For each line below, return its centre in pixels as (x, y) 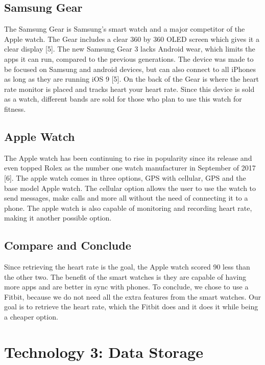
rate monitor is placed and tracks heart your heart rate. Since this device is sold (129, 89)
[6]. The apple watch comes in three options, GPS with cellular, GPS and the (125, 177)
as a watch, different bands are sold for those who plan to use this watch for (123, 99)
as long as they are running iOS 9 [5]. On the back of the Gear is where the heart (132, 79)
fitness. (15, 108)
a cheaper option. (31, 317)
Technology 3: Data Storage (104, 351)
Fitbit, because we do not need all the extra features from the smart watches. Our (133, 296)
